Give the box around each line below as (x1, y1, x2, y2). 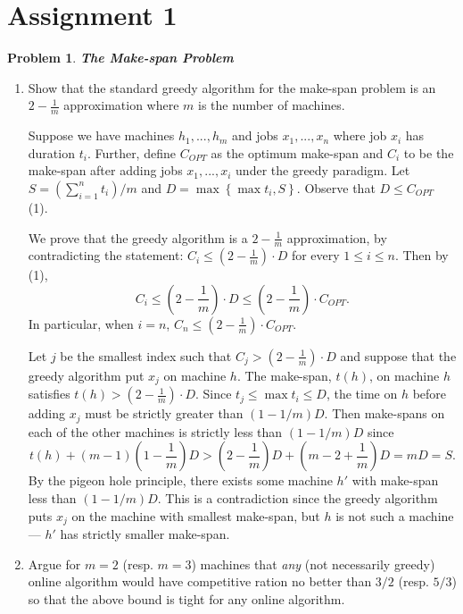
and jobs (232, 126, 278, 145)
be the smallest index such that (60, 346, 232, 365)
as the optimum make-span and (211, 143, 384, 162)
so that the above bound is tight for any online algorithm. (28, 589, 345, 608)
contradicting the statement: (28, 246, 184, 265)
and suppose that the (340, 346, 457, 365)
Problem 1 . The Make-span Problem (7, 48, 234, 67)
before (412, 384, 447, 403)
